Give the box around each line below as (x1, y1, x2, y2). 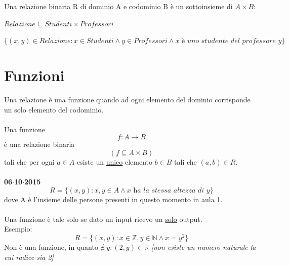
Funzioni (4, 64, 65, 85)
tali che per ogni (4, 156, 55, 167)
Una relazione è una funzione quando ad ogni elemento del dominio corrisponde (4, 94, 251, 104)
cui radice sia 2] (4, 251, 54, 262)
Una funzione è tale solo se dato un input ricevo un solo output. (4, 213, 202, 224)
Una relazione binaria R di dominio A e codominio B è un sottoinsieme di (4, 1, 233, 11)
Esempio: (4, 223, 32, 234)
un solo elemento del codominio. (4, 104, 104, 115)
